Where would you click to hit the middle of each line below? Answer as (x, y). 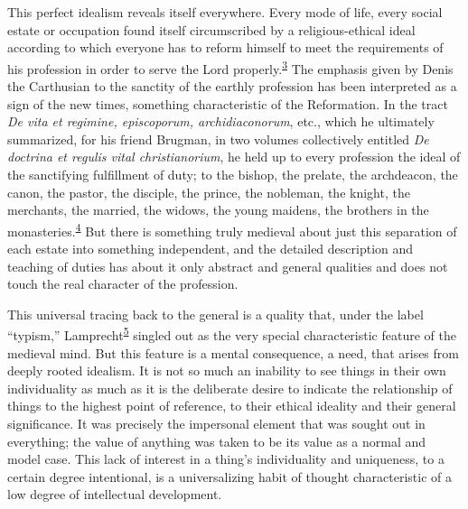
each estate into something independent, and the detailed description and (211, 249)
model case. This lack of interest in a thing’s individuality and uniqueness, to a (226, 459)
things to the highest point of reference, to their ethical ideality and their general (232, 406)
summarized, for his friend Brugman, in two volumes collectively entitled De (218, 139)
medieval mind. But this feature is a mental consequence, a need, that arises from (233, 352)
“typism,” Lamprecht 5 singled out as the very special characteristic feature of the (232, 334)
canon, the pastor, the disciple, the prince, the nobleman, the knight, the (209, 192)
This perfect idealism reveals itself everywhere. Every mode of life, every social (225, 12)
